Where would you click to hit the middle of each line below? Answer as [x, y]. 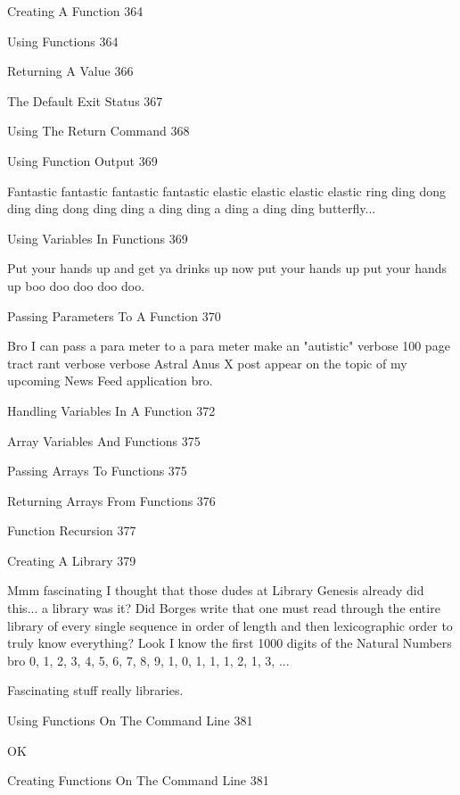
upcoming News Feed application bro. [110, 381]
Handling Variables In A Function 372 [111, 410]
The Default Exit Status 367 [85, 100]
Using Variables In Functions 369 [98, 238]
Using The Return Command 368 [99, 131]
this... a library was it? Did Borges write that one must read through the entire [224, 608]
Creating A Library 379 [72, 560]
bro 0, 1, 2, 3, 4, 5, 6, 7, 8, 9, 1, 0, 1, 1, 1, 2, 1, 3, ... [148, 660]
